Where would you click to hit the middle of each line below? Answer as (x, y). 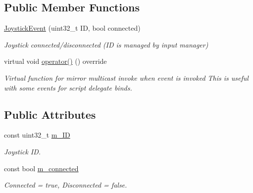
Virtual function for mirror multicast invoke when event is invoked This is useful (126, 77)
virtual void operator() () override (55, 61)
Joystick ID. (23, 151)
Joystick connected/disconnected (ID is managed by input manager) (106, 44)
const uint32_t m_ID (37, 135)
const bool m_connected (41, 168)
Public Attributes (50, 114)
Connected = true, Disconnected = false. (66, 185)
